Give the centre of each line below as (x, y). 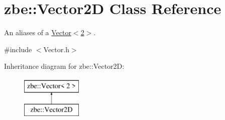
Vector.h (56, 49)
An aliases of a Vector (38, 32)
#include (18, 49)
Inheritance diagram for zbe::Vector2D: (64, 66)
